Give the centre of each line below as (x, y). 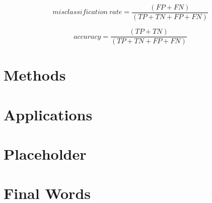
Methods (35, 75)
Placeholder (45, 154)
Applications (48, 114)
